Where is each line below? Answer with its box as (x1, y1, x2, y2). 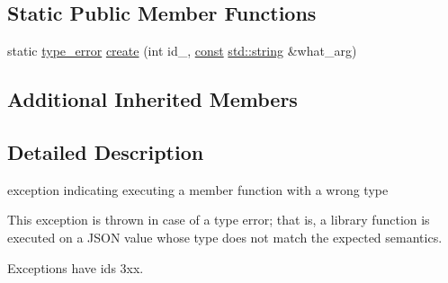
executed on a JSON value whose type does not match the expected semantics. (7, 227, 443, 246)
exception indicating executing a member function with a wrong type (7, 180, 389, 199)
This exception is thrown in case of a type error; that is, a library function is (7, 210, 430, 229)
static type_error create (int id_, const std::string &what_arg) (7, 41, 357, 60)
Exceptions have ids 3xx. (7, 258, 144, 277)
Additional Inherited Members (7, 85, 298, 113)
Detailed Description (7, 137, 204, 165)
